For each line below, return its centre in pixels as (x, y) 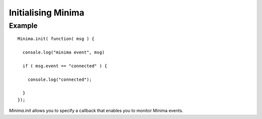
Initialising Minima (47, 13)
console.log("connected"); (60, 79)
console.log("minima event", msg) (64, 52)
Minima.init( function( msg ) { (56, 39)
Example (23, 26)
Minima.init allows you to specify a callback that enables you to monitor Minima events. (96, 111)
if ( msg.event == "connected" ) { (65, 66)
